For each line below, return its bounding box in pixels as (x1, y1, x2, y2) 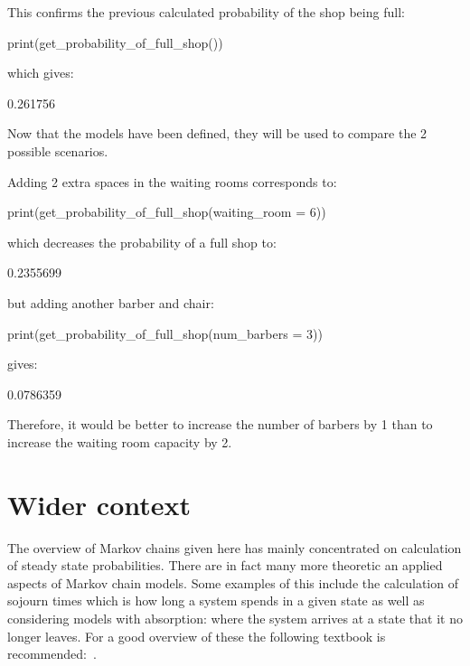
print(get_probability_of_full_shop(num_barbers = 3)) (7, 324, 323, 342)
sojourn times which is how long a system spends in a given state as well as (7, 591, 425, 610)
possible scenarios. (7, 141, 108, 160)
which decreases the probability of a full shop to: (7, 232, 277, 251)
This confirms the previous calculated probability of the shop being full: (7, 3, 405, 21)
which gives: (7, 63, 74, 82)
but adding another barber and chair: (7, 293, 214, 312)
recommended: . (7, 644, 97, 663)
